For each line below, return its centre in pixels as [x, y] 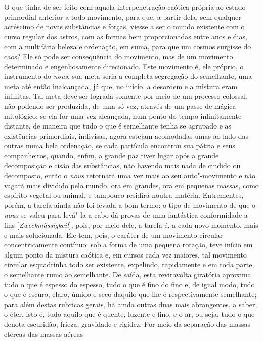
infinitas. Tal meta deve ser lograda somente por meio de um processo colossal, [126, 96]
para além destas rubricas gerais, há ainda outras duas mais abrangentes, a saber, [131, 304]
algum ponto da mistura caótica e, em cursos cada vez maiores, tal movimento [125, 254]
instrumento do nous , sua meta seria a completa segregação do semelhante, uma [128, 76]
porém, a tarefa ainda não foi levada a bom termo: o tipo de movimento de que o [130, 205]
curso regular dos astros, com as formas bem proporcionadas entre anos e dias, [126, 36]
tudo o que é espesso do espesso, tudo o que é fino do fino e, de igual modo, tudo [129, 284]
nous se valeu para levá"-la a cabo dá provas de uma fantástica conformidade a [126, 215]
